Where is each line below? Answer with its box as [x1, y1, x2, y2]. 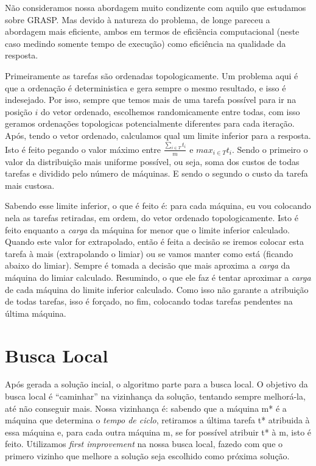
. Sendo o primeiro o [231, 143, 308, 155]
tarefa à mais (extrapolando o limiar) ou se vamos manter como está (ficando [5, 247, 293, 259]
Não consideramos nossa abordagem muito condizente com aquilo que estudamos [5, 1, 306, 13]
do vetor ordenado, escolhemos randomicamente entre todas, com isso [40, 105, 300, 118]
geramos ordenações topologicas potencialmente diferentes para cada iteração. [5, 117, 295, 130]
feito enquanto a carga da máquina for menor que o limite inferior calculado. [5, 223, 290, 236]
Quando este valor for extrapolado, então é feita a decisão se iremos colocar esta [5, 235, 304, 248]
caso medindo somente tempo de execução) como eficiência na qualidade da [5, 37, 286, 49]
